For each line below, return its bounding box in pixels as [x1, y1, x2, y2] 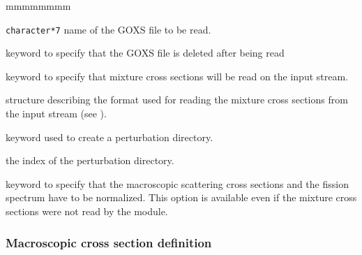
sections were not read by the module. [6, 204, 168, 218]
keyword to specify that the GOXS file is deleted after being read [6, 45, 285, 60]
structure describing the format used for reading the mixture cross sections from [6, 92, 348, 107]
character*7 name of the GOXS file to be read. [6, 22, 211, 36]
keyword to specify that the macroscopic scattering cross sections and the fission [6, 176, 349, 191]
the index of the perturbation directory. [6, 153, 174, 168]
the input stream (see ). [6, 106, 107, 121]
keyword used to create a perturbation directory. [6, 129, 213, 144]
